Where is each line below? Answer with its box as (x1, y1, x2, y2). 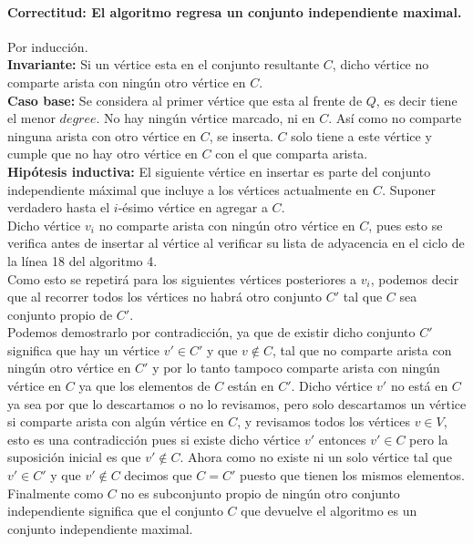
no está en (390, 376, 448, 395)
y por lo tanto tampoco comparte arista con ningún (152, 358, 440, 377)
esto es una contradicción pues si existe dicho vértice (7, 429, 301, 448)
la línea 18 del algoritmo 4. (7, 251, 158, 270)
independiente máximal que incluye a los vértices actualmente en (7, 180, 369, 199)
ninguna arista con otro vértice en (7, 126, 197, 145)
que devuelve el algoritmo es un (241, 501, 417, 520)
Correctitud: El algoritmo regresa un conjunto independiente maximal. (7, 2, 462, 21)
